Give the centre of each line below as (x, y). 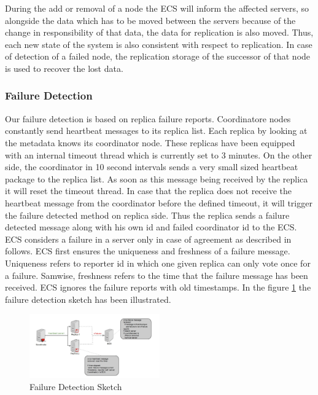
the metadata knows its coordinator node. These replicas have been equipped (150, 142)
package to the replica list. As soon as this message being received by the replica (157, 178)
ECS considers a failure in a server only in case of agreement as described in (148, 239)
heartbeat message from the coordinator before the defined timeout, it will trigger (159, 202)
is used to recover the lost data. (64, 68)
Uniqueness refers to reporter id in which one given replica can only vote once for (158, 263)
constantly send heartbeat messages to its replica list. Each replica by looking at (156, 131)
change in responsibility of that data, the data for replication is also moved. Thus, (159, 32)
